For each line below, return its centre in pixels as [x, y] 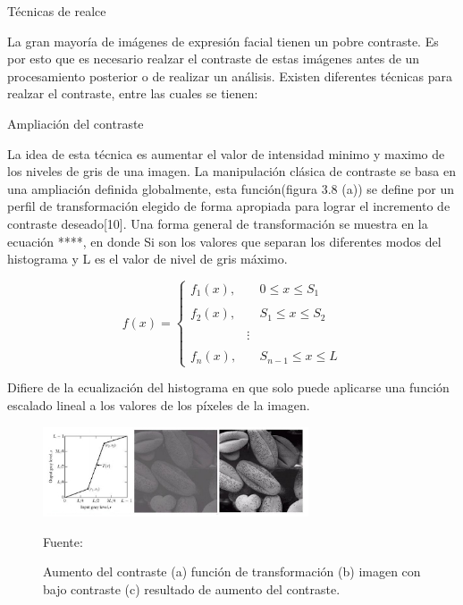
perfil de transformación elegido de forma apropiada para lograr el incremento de [229, 206]
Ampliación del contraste [76, 123]
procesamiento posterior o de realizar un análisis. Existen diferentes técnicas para [230, 76]
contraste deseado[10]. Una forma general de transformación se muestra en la [218, 223]
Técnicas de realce [57, 11]
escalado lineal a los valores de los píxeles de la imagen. [159, 405]
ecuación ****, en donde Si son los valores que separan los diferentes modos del [224, 241]
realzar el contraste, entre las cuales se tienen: [133, 93]
